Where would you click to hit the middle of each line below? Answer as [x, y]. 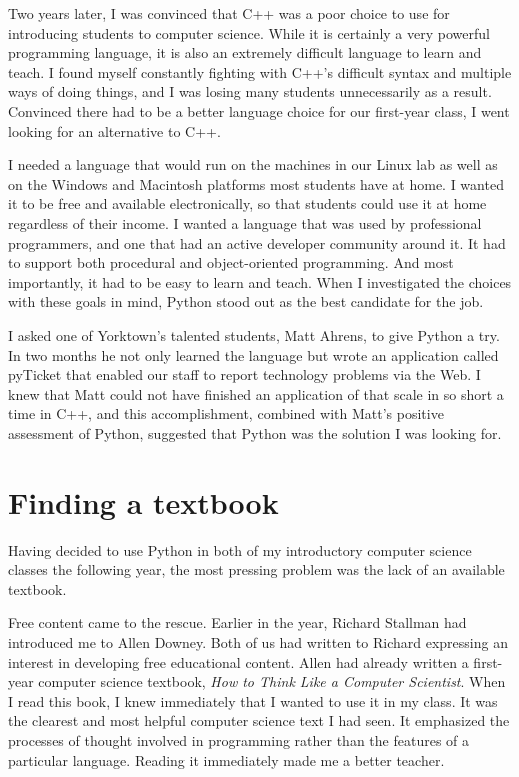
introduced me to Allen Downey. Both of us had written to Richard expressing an [258, 641]
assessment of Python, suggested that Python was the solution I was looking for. [255, 432]
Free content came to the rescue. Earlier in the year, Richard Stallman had [237, 622]
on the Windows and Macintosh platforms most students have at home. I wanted [256, 183]
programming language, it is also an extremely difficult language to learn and [245, 52]
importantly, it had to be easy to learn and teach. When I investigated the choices [260, 281]
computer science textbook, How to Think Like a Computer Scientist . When [272, 681]
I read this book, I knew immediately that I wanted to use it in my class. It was [253, 700]
